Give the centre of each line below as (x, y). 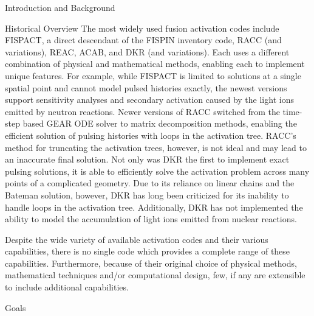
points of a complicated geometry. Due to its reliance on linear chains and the (150, 183)
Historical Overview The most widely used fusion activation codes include (142, 28)
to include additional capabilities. (67, 287)
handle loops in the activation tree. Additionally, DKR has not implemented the (154, 207)
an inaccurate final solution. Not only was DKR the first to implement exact (147, 159)
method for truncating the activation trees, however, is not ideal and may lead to (156, 147)
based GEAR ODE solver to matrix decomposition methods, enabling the (160, 123)
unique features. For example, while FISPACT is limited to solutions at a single (153, 75)
